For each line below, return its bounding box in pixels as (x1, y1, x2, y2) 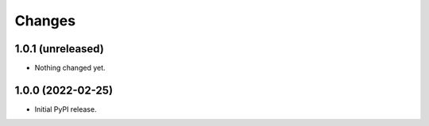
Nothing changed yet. (34, 63, 106, 73)
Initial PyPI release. (34, 104, 97, 114)
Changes (14, 12, 75, 29)
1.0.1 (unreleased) (14, 42, 105, 55)
